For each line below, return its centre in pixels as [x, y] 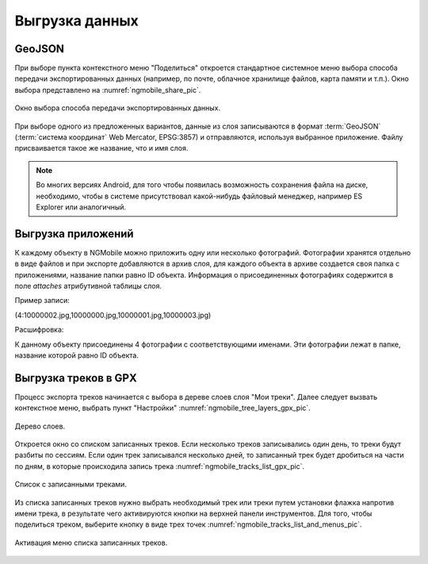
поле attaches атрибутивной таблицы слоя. [88, 286]
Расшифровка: [39, 330]
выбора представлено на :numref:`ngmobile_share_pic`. [108, 90]
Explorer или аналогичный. [81, 207]
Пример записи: [42, 301]
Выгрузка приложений [74, 234]
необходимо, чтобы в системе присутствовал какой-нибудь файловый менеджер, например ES [199, 196]
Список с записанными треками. [71, 485]
